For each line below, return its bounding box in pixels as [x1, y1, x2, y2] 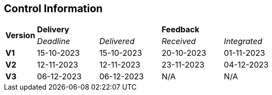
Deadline [37, 36, 70, 47]
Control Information [4, 2, 103, 15]
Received [161, 36, 196, 47]
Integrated [224, 36, 263, 47]
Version [5, 30, 36, 41]
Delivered [99, 36, 135, 47]
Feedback [161, 24, 199, 35]
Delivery [37, 24, 70, 35]
